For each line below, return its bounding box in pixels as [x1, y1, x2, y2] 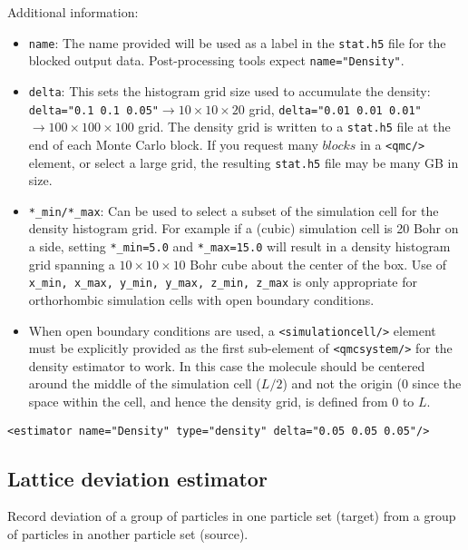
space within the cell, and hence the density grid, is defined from [28, 392, 388, 411]
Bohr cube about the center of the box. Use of [190, 254, 446, 273]
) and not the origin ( [282, 374, 402, 393]
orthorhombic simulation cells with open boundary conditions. [28, 290, 375, 309]
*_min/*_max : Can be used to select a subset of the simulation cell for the [28, 201, 439, 220]
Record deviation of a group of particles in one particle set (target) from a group [7, 506, 456, 525]
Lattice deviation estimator [7, 464, 268, 492]
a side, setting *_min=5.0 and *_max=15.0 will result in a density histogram [28, 237, 451, 256]
